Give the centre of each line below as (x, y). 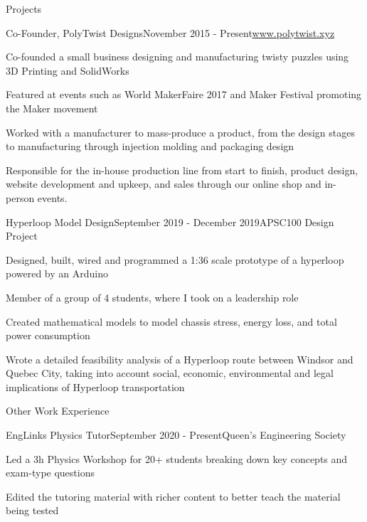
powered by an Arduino (57, 273)
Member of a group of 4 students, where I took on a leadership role (152, 297)
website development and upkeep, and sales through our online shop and (164, 184)
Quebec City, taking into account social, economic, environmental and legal (170, 373)
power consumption (48, 335)
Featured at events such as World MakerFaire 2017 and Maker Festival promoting (184, 94)
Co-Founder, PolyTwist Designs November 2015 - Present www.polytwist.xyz (170, 32)
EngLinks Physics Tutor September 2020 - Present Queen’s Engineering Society (176, 435)
